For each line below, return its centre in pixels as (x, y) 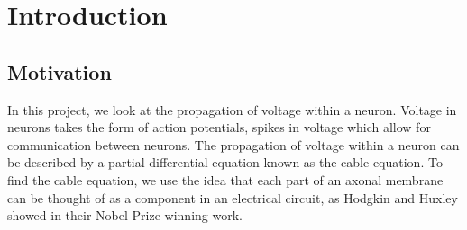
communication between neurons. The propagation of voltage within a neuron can (233, 144)
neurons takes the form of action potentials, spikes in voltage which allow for (219, 127)
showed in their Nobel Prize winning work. (125, 215)
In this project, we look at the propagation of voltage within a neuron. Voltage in (232, 109)
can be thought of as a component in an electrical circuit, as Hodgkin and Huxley (233, 197)
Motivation (60, 71)
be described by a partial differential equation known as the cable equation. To (225, 162)
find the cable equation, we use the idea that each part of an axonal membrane (225, 179)
